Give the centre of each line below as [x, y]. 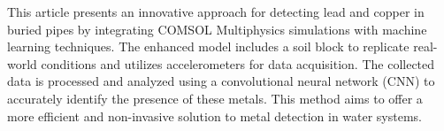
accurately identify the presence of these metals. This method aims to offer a [215, 98]
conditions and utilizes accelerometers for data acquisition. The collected [238, 63]
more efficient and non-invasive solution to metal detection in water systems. [215, 116]
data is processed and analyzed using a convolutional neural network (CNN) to [221, 81]
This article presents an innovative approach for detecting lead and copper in [216, 12]
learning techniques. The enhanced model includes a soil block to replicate [208, 46]
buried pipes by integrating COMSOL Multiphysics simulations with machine [217, 29]
